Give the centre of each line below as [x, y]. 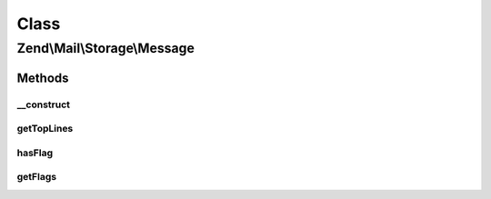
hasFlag [35, 153]
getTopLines [45, 129]
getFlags [37, 177]
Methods [43, 78]
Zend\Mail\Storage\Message [106, 48]
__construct [44, 104]
